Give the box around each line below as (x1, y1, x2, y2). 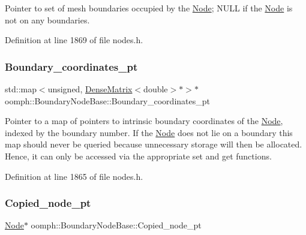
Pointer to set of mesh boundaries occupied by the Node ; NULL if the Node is (5, 2, 293, 14)
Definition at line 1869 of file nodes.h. (5, 34, 143, 46)
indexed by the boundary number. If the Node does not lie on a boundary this (5, 126, 293, 138)
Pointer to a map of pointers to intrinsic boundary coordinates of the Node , (5, 115, 283, 127)
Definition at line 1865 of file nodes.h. (5, 170, 143, 182)
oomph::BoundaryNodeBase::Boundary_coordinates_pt (5, 94, 210, 107)
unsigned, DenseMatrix (47, 83, 133, 95)
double (143, 83, 168, 95)
